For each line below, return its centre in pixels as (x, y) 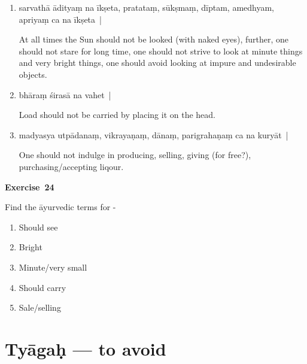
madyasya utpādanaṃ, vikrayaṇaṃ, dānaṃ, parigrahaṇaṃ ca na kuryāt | (153, 134)
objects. (33, 74)
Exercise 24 (30, 186)
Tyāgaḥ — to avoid (86, 348)
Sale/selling (40, 307)
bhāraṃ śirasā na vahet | (65, 94)
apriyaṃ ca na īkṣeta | (60, 19)
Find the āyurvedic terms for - (60, 207)
